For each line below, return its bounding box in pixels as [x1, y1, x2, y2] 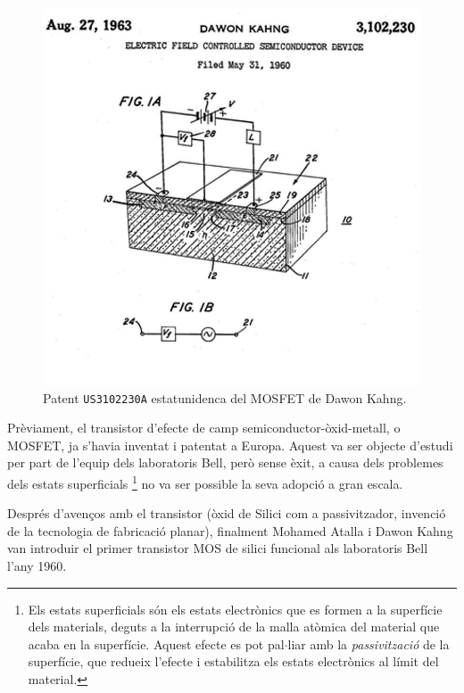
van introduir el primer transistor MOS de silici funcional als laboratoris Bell [7, 539, 428, 557]
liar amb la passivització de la [287, 634, 450, 653]
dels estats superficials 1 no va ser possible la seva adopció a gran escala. [7, 472, 403, 492]
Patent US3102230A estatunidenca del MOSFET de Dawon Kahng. [43, 388, 407, 407]
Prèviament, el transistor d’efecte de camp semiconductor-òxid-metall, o [7, 418, 401, 437]
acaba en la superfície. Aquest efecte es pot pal [28, 634, 285, 653]
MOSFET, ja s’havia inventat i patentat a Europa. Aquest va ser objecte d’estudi [7, 435, 453, 454]
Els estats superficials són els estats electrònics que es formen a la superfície [28, 599, 443, 618]
